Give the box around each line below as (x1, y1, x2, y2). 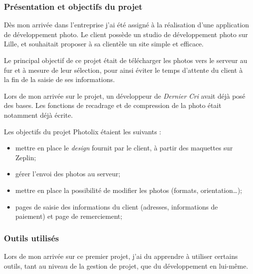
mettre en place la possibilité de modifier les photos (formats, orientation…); (15, 185, 242, 195)
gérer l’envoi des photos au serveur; (15, 169, 121, 179)
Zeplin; (15, 152, 36, 162)
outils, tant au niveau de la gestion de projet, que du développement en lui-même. (4, 260, 248, 271)
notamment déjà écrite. (4, 109, 73, 120)
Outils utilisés (4, 232, 59, 244)
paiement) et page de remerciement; (15, 211, 123, 221)
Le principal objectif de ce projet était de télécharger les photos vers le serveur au (4, 55, 248, 65)
